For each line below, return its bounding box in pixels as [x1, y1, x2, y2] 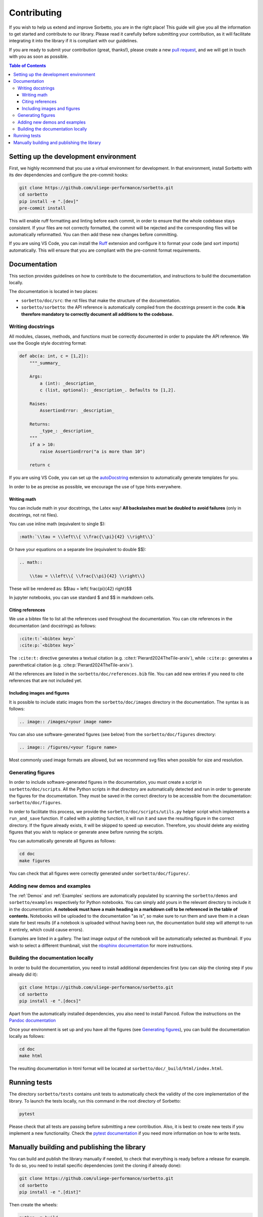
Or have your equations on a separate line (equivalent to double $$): [9, 546, 146, 552]
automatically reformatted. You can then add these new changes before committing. [9, 232, 178, 238]
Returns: [29, 422, 51, 427]
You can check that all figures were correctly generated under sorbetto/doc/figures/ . [9, 870, 190, 876]
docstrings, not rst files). [9, 512, 58, 518]
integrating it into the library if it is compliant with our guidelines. [9, 38, 138, 44]
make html [19, 1053, 43, 1059]
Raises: [29, 401, 48, 406]
